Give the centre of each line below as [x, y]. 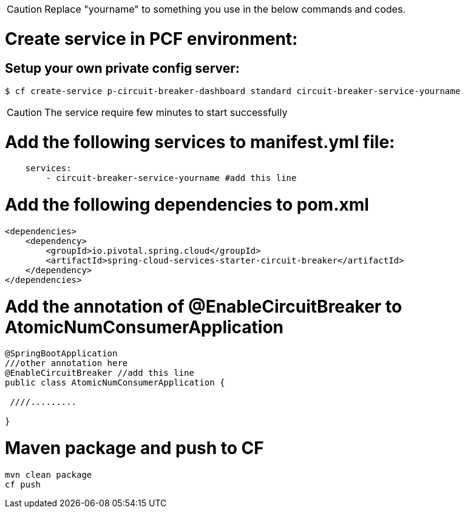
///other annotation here [66, 363]
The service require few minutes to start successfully [166, 112]
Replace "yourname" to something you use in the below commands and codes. [225, 9]
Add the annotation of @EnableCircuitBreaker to [204, 306]
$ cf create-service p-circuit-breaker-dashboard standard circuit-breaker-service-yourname [233, 91]
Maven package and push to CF [134, 448]
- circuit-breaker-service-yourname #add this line [171, 178]
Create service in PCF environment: [151, 39]
